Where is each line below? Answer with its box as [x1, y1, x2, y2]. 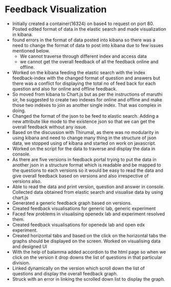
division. [12, 259, 30, 266]
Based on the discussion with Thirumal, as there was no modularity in [12, 129, 159, 135]
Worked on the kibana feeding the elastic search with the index [12, 69, 145, 75]
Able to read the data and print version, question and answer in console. [12, 183, 165, 190]
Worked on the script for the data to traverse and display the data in [12, 145, 156, 151]
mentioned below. [12, 48, 50, 54]
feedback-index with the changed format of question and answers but [12, 75, 160, 81]
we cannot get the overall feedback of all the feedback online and [19, 58, 159, 64]
